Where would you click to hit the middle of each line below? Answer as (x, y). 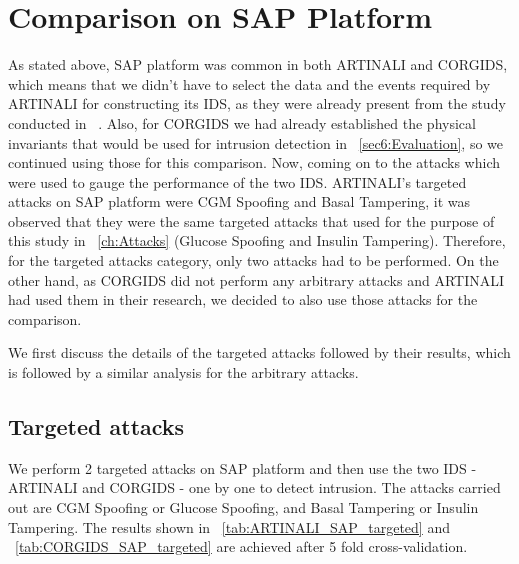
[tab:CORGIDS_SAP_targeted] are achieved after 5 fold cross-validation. (241, 546)
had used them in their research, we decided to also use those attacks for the (243, 299)
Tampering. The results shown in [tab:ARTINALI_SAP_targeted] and (229, 526)
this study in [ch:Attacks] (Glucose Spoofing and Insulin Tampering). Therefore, (257, 240)
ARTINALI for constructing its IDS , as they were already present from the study (257, 103)
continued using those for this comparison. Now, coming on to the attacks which (254, 162)
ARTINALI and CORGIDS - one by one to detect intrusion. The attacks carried (254, 487)
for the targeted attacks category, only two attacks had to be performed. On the (253, 260)
